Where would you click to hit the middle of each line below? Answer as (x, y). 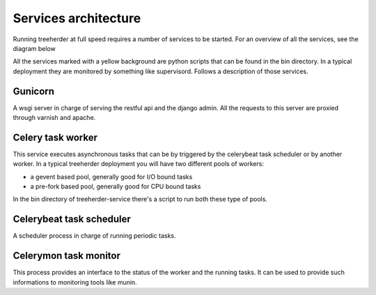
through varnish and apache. (54, 118)
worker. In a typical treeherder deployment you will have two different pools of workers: (139, 164)
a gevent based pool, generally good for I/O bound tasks (111, 176)
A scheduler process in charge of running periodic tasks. (95, 236)
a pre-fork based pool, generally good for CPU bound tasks (116, 187)
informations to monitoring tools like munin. (75, 282)
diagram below (34, 48)
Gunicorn (34, 91)
